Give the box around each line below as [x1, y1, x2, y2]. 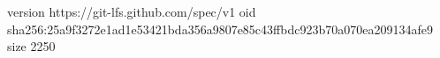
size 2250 [7, 37, 56, 55]
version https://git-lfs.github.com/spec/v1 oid [7, 3, 256, 20]
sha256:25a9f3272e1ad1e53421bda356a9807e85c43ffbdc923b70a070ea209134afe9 [7, 19, 433, 38]
